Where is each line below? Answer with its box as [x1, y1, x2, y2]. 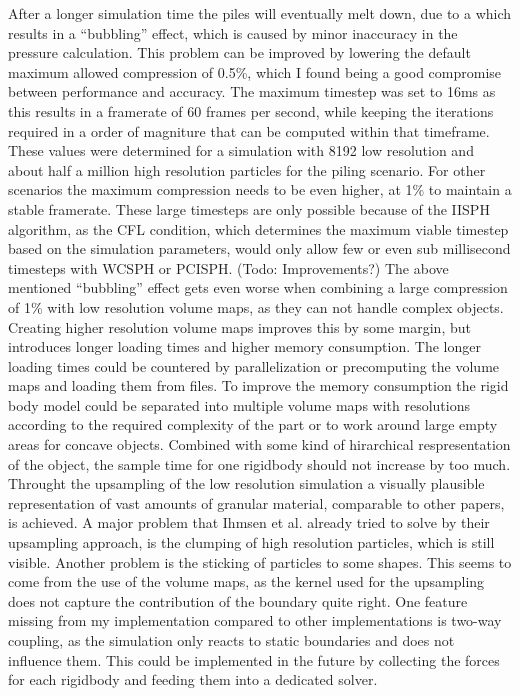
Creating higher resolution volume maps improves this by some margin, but [8, 316, 471, 337]
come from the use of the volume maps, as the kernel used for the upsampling [8, 571, 485, 592]
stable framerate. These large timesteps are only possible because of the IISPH [8, 198, 490, 219]
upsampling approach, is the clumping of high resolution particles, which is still [8, 532, 495, 553]
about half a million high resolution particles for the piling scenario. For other [8, 159, 486, 180]
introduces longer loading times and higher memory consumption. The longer [8, 336, 481, 357]
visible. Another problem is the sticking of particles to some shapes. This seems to [8, 551, 512, 572]
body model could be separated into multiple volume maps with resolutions [8, 394, 471, 415]
